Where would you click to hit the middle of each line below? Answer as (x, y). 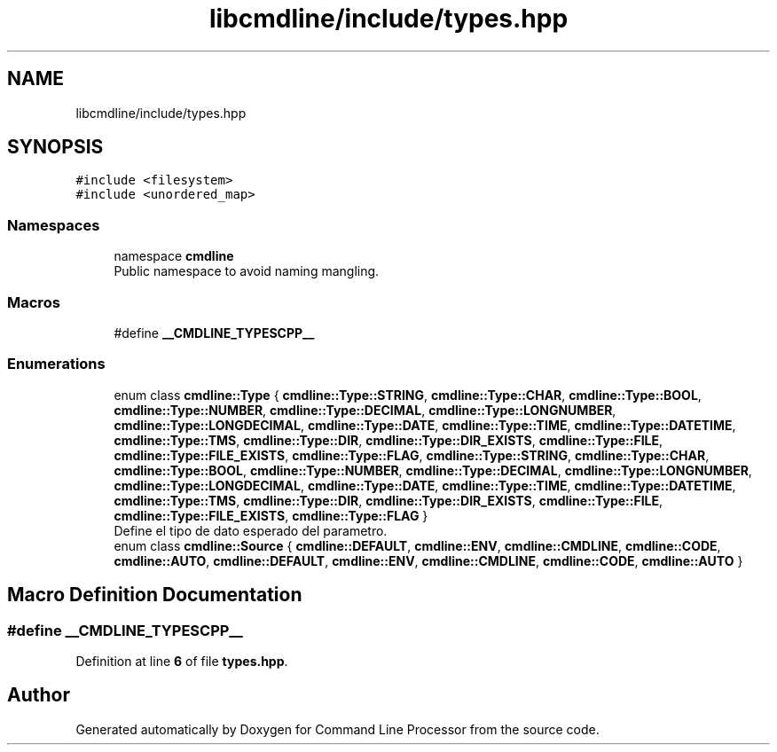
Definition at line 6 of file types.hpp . (182, 661)
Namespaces (54, 225)
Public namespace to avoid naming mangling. (247, 271)
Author (39, 695)
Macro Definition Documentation (155, 595)
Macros (34, 302)
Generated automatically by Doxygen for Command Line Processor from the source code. (337, 729)
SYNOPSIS (55, 147)
